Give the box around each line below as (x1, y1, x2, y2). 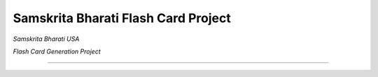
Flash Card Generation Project (13, 47, 101, 55)
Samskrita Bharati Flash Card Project (13, 10, 231, 26)
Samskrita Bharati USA (13, 35, 80, 43)
